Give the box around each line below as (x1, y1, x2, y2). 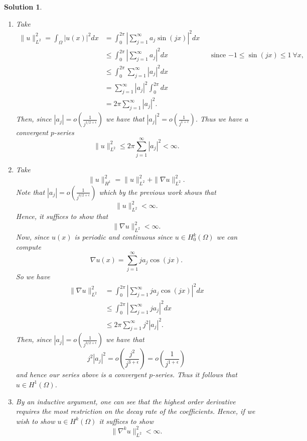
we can (216, 232, 238, 242)
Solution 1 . (4, 2, 42, 12)
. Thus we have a (195, 114, 248, 124)
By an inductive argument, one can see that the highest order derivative (16, 396, 236, 406)
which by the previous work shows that (99, 186, 216, 197)
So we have (16, 271, 50, 282)
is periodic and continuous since (74, 232, 173, 242)
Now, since (16, 232, 50, 242)
